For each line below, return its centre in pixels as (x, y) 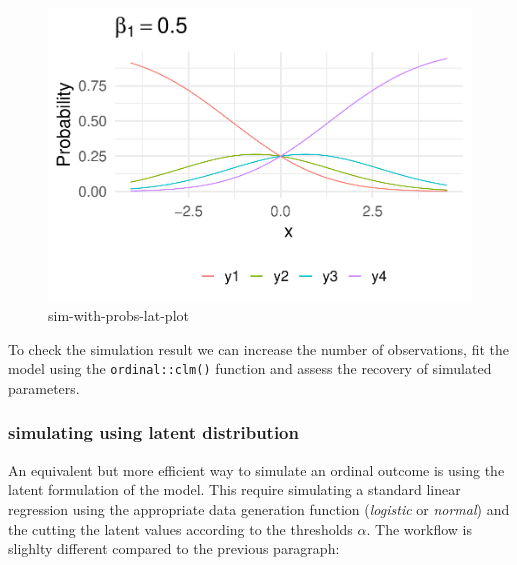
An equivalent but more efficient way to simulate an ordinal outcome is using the (256, 469)
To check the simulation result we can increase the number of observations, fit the (258, 348)
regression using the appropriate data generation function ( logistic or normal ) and (259, 508)
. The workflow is (419, 528)
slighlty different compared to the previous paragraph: (174, 548)
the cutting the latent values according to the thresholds (180, 528)
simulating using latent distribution (153, 432)
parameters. (44, 387)
